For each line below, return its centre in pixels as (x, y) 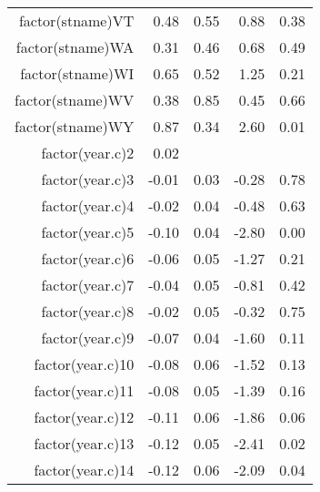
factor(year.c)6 (88, 258)
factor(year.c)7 (88, 285)
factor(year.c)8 (88, 311)
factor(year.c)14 (84, 470)
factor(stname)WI (77, 73)
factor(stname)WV (75, 100)
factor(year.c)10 (84, 364)
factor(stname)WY (75, 126)
